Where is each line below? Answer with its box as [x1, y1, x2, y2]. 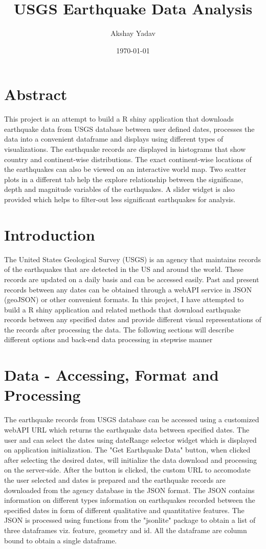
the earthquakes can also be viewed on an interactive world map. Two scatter [4, 164, 247, 174]
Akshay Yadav [110, 28, 156, 38]
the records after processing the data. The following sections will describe [4, 324, 234, 335]
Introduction [4, 224, 95, 245]
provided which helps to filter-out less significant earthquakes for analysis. [4, 194, 236, 204]
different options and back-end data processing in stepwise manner [4, 334, 213, 345]
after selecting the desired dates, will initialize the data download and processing [4, 454, 257, 465]
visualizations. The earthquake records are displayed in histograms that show [4, 144, 246, 154]
